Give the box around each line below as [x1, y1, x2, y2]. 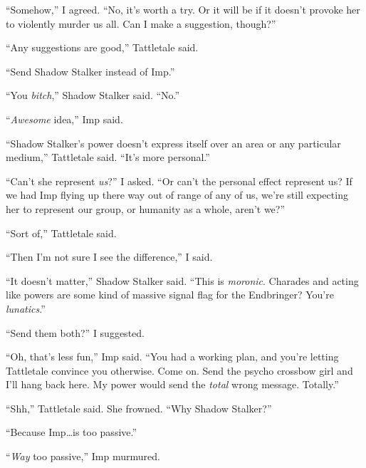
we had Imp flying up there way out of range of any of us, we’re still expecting [6, 187, 348, 202]
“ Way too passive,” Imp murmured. [6, 449, 160, 464]
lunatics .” [6, 301, 46, 316]
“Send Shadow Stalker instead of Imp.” [6, 63, 175, 78]
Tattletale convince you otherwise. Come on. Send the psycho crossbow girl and [6, 363, 353, 378]
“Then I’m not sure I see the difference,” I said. [6, 249, 213, 264]
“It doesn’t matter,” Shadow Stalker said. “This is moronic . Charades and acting [6, 273, 359, 288]
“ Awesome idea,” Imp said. [6, 111, 123, 126]
